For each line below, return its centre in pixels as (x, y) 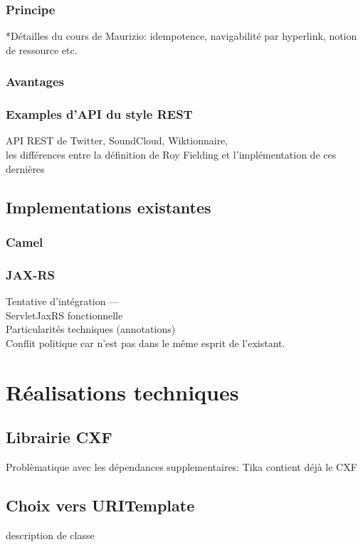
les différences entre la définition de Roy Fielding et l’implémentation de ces (171, 155)
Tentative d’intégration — (63, 301)
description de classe (50, 535)
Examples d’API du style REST (99, 114)
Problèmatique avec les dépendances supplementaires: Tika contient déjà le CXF (181, 467)
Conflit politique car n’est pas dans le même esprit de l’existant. (146, 342)
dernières (25, 168)
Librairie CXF (59, 437)
